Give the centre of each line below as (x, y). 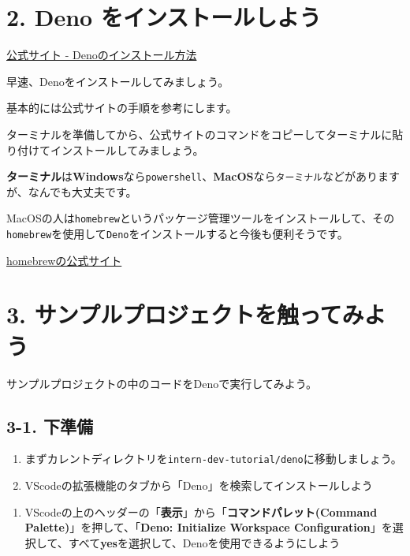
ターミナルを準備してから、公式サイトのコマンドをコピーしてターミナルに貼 (205, 134)
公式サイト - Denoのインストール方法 (102, 55)
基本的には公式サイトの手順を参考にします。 (122, 108)
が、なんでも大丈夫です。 (72, 191)
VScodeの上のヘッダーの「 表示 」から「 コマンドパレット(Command (201, 511)
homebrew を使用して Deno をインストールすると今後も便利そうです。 (177, 233)
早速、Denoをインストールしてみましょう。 (118, 81)
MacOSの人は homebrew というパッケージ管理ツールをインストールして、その (201, 218)
